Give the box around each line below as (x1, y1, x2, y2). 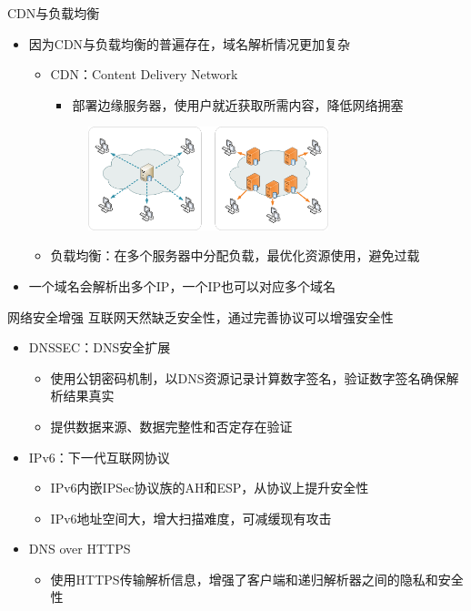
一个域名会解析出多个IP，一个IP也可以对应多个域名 (28, 276, 336, 295)
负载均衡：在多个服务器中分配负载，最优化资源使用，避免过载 (50, 246, 420, 265)
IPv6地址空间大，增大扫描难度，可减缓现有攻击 (50, 508, 332, 527)
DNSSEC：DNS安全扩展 (28, 338, 171, 357)
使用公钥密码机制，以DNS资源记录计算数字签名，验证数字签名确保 (50, 368, 446, 387)
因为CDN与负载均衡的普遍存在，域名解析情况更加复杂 (28, 34, 351, 53)
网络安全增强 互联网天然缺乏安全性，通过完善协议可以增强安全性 (7, 307, 394, 326)
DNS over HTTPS (28, 539, 131, 558)
